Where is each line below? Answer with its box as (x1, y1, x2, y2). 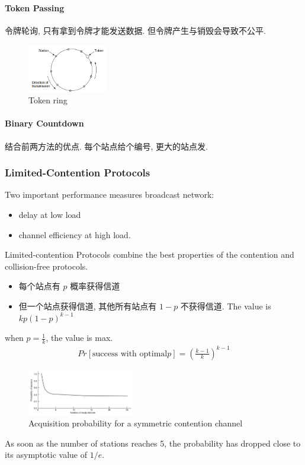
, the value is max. (46, 331, 113, 344)
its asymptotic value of (5, 448, 87, 461)
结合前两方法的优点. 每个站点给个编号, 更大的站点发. (5, 140, 208, 152)
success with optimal (92, 349, 168, 358)
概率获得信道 (70, 280, 120, 292)
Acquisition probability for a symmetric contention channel (28, 417, 243, 429)
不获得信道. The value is (180, 300, 271, 312)
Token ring (28, 94, 68, 106)
